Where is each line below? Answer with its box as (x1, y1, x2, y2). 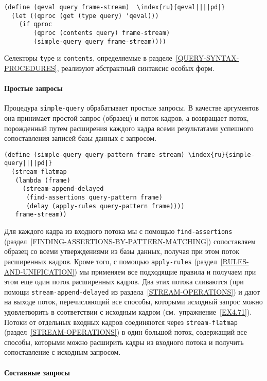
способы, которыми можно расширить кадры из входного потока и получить (4, 336, 244, 347)
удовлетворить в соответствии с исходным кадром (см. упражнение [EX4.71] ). (4, 306, 252, 317)
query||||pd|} (4, 159, 52, 167)
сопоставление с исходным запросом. (4, 347, 121, 357)
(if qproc (19, 21, 52, 28)
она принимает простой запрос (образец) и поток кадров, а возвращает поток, (4, 112, 249, 123)
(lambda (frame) (15, 176, 70, 184)
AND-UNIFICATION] (4, 266, 75, 277)
